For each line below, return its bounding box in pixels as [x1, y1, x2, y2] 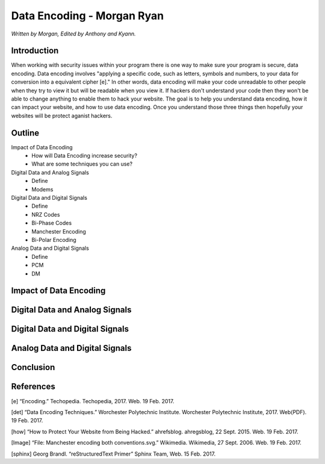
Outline [11, 128, 39, 138]
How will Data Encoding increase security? [31, 152, 138, 159]
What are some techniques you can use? [31, 160, 132, 168]
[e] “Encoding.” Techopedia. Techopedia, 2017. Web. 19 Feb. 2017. [11, 397, 175, 404]
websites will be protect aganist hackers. [11, 112, 113, 119]
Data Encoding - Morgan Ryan [11, 9, 164, 22]
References [11, 382, 55, 392]
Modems [31, 185, 54, 193]
